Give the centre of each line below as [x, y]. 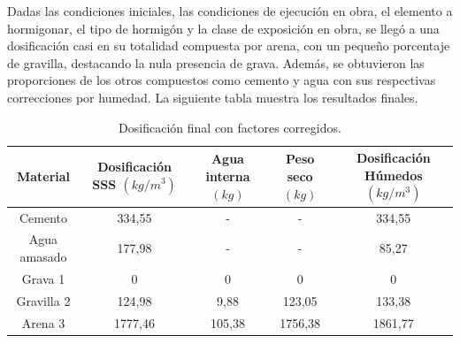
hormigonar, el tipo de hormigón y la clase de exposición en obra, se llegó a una [223, 28]
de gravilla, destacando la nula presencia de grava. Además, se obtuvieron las [216, 62]
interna [228, 175]
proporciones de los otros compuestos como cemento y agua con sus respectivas [222, 80]
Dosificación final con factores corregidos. [230, 127]
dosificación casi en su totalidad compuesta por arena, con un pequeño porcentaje [229, 46]
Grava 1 [43, 278]
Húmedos [393, 175]
